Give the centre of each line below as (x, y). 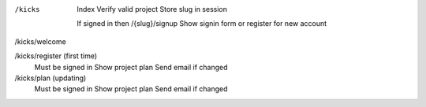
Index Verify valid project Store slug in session (152, 9)
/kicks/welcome (40, 41)
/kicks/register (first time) (56, 56)
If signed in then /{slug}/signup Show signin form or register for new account (202, 24)
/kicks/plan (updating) (50, 78)
